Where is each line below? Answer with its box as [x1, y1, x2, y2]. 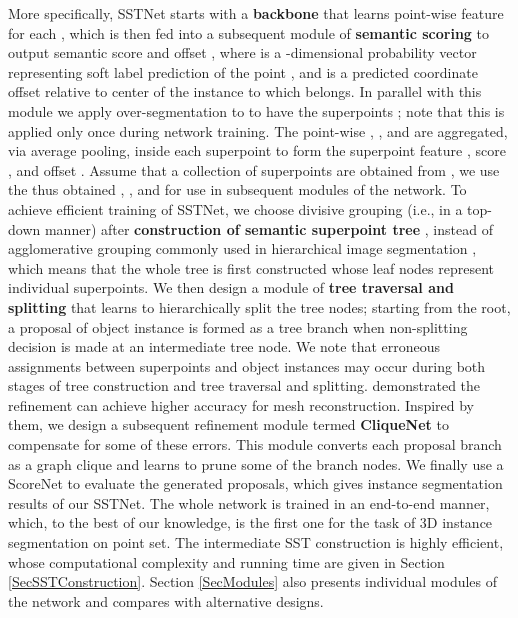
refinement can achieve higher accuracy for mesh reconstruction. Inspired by [8, 394, 474, 415]
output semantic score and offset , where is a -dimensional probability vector [8, 42, 477, 63]
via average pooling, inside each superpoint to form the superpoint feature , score [8, 140, 506, 161]
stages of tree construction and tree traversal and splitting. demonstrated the [8, 375, 481, 396]
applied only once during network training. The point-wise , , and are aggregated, [8, 120, 508, 141]
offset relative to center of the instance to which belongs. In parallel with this [8, 81, 482, 102]
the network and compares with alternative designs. [8, 590, 324, 611]
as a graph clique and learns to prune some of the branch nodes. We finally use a [8, 453, 504, 474]
